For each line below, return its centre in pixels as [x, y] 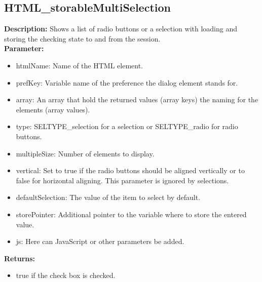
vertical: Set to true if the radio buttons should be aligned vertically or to [130, 170]
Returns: [20, 258]
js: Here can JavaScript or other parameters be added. [100, 241]
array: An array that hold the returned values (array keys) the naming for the [137, 99]
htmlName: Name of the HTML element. [80, 65]
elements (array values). [53, 109]
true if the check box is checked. [66, 275]
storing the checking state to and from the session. [82, 38]
